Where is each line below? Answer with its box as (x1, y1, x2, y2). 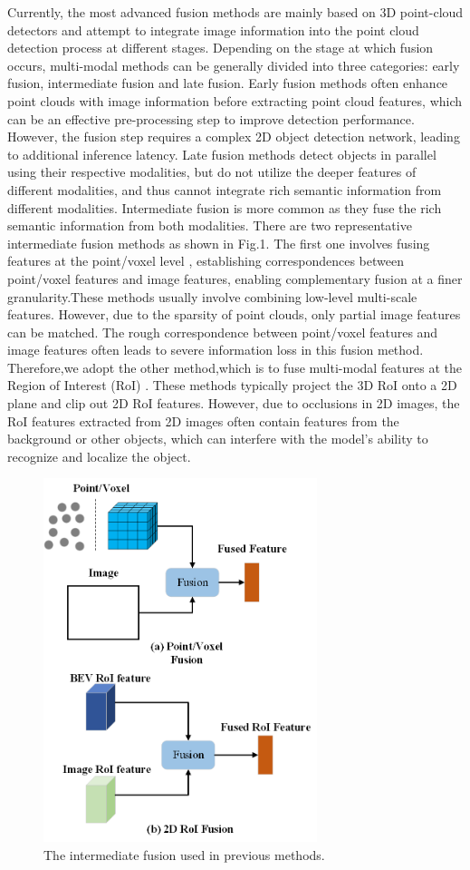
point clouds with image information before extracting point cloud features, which (7, 91, 463, 110)
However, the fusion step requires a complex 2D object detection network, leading (7, 127, 460, 146)
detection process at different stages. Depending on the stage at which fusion (7, 38, 434, 57)
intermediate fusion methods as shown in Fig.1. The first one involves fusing (7, 233, 430, 252)
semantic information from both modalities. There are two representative (7, 216, 412, 235)
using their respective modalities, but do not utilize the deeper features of (7, 162, 417, 181)
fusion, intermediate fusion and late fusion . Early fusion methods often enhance (7, 73, 448, 93)
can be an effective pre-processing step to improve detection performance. (7, 109, 415, 128)
